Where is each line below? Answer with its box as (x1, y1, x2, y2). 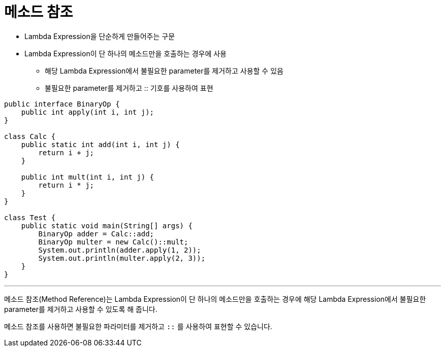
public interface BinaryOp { (4, 99, 120, 108)
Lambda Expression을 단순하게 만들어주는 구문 (24, 31, 175, 41)
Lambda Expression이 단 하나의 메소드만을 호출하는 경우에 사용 (24, 49, 227, 58)
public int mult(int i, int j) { (21, 172, 154, 181)
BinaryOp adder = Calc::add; (38, 229, 154, 238)
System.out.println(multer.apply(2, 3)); (38, 254, 206, 262)
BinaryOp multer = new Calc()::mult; (38, 237, 188, 246)
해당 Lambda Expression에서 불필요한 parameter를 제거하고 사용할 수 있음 (45, 66, 283, 75)
